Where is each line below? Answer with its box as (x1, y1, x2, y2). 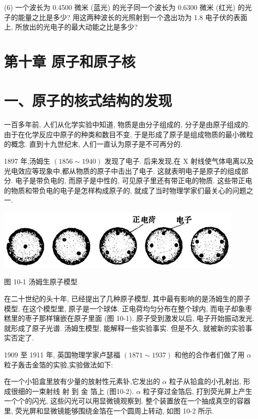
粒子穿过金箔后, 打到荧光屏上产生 (143, 385, 252, 396)
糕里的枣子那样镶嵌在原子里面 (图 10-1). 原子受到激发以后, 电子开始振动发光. (4, 313, 254, 323)
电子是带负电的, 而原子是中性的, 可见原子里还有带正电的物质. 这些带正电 (15, 175, 252, 186)
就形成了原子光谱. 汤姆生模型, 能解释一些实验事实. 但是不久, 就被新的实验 (4, 322, 245, 333)
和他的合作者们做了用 (174, 349, 244, 360)
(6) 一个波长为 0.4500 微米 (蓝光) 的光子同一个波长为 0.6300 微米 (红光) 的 (4, 2, 245, 12)
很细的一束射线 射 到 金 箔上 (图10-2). (10, 385, 134, 396)
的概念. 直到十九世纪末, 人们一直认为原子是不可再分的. (4, 139, 182, 149)
